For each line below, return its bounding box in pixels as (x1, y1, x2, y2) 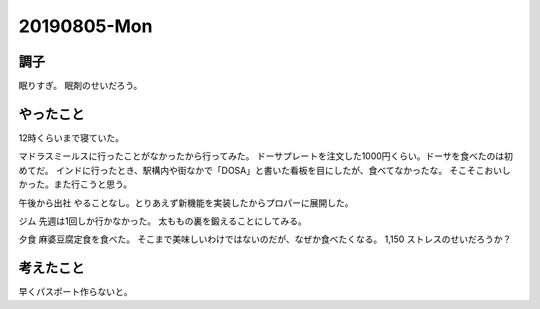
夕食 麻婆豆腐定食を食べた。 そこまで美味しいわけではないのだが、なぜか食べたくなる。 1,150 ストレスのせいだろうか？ (18, 233, 512, 245)
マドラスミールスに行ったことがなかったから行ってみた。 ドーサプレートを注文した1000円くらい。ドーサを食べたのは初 (18, 150, 514, 162)
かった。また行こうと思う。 (18, 178, 133, 190)
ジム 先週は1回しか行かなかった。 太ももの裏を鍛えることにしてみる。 (18, 215, 307, 227)
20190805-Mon (18, 15, 153, 37)
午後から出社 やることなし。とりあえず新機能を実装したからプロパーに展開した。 (18, 196, 354, 209)
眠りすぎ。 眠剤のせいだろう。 (18, 80, 143, 92)
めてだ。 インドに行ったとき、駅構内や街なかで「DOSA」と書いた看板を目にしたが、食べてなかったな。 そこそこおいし (18, 164, 512, 176)
